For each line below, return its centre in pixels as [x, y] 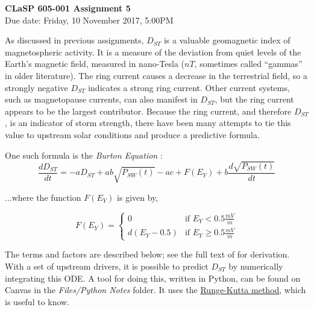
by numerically [256, 266]
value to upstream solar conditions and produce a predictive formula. [132, 134]
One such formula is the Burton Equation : [84, 155]
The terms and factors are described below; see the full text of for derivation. [147, 254]
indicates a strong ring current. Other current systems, [189, 87]
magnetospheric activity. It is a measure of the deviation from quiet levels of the [153, 52]
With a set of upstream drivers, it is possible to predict [107, 266]
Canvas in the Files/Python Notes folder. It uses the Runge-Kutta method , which [155, 290]
